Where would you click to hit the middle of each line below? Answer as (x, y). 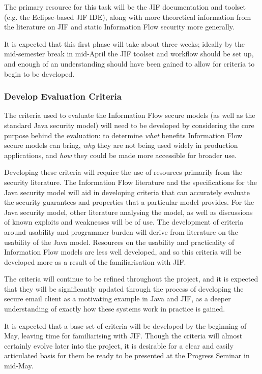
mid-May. (19, 366)
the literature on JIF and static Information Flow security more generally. (119, 27)
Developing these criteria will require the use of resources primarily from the (123, 172)
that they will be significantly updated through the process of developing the (124, 288)
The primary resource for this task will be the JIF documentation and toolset (125, 7)
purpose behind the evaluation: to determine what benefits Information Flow (123, 135)
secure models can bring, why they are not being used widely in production (121, 145)
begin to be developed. (39, 73)
